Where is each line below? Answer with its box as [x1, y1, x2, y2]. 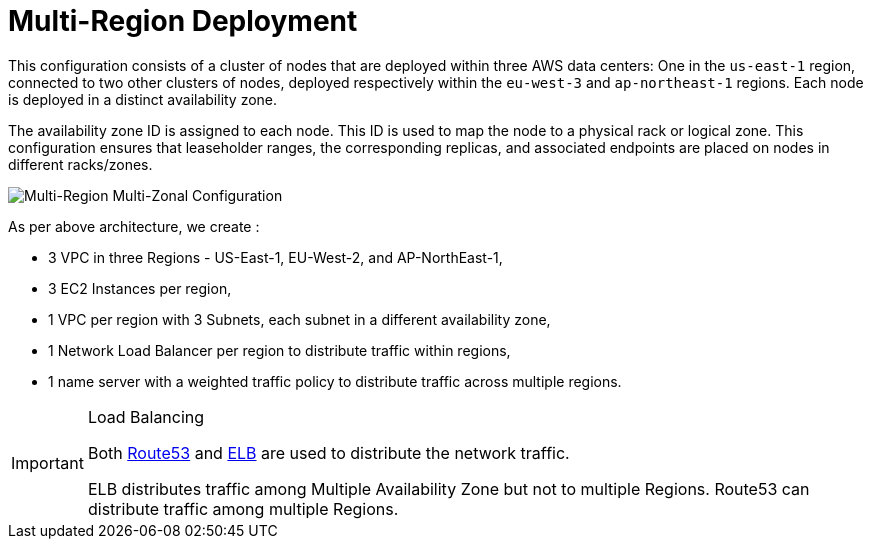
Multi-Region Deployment [8, 4, 358, 38]
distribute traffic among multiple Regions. [87, 498, 399, 519]
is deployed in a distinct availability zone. [8, 90, 278, 108]
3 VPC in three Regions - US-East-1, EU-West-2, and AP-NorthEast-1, [48, 248, 503, 266]
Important [11, 452, 84, 473]
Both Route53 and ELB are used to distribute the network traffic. [87, 442, 570, 463]
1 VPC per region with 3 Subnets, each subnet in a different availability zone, [48, 310, 551, 328]
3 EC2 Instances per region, [48, 279, 232, 297]
